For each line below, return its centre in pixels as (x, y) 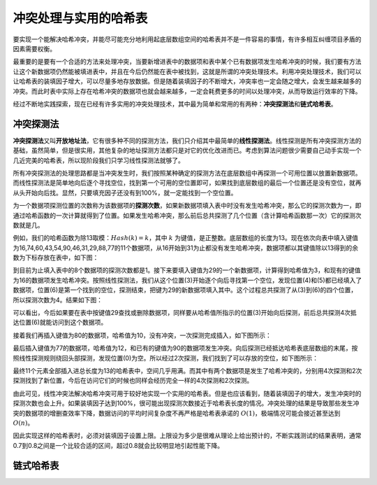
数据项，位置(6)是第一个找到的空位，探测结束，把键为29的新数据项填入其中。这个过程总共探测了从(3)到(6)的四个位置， (185, 290)
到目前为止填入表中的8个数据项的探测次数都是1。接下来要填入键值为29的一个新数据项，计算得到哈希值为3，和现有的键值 (187, 270)
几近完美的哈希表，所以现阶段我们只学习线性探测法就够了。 (98, 160)
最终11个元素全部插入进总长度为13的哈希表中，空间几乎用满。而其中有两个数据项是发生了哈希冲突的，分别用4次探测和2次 (187, 371)
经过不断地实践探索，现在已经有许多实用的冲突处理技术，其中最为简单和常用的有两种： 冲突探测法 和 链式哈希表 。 (175, 104)
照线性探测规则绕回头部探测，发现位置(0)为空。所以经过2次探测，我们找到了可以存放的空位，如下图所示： (166, 358)
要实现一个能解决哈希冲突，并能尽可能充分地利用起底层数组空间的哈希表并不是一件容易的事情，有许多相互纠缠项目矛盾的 (187, 39)
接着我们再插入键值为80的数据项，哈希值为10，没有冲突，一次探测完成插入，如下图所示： (142, 335)
